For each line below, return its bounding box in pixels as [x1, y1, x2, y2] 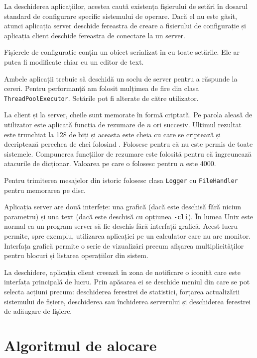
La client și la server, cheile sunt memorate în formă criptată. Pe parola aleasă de [4, 109, 253, 120]
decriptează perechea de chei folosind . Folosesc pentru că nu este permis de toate [4, 139, 253, 149]
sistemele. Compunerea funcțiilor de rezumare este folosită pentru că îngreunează [4, 148, 252, 159]
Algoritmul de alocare [4, 335, 157, 355]
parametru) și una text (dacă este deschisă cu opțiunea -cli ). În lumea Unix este [4, 211, 254, 221]
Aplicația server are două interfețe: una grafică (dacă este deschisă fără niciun [4, 201, 242, 212]
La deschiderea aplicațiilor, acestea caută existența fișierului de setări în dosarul [4, 1, 248, 11]
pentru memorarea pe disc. [4, 184, 86, 195]
